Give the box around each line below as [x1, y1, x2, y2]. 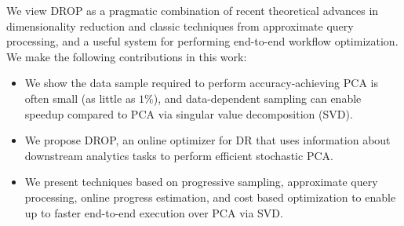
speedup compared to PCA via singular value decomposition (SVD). [24, 105, 353, 122]
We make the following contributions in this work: [6, 48, 247, 64]
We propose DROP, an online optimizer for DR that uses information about [24, 132, 391, 148]
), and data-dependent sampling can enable [153, 89, 362, 106]
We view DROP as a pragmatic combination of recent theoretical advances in [6, 2, 379, 18]
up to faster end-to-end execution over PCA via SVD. [24, 204, 283, 221]
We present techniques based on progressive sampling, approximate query [24, 173, 378, 190]
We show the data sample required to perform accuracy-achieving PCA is [24, 75, 378, 91]
